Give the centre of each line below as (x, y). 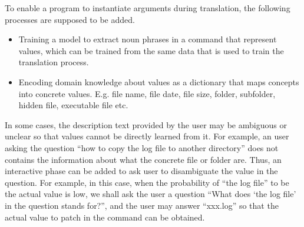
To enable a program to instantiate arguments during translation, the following (148, 8)
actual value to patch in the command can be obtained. (105, 217)
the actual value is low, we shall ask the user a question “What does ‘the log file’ (151, 194)
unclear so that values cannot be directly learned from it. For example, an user (147, 136)
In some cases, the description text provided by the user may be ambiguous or (146, 124)
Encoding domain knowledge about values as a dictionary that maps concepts (159, 81)
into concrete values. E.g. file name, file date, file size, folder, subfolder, (147, 93)
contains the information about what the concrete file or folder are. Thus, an (143, 159)
